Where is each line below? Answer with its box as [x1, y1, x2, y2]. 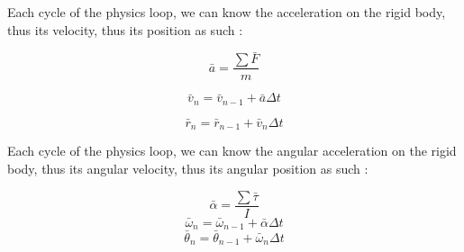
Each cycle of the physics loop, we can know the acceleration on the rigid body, [7, 3, 446, 21]
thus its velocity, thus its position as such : [7, 20, 243, 39]
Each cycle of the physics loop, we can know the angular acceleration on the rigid [7, 141, 457, 160]
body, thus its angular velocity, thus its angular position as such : [7, 158, 368, 177]
